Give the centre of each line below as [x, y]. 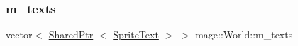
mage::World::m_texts [244, 34]
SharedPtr [71, 34]
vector [19, 34]
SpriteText [136, 34]
